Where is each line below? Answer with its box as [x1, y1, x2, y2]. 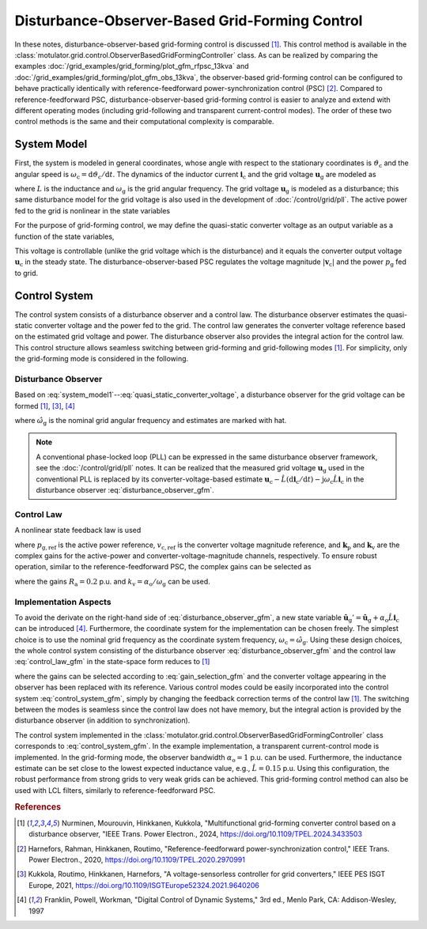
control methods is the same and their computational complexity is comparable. [14, 117, 274, 127]
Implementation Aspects [14, 596, 111, 607]
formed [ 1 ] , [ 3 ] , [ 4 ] [14, 401, 75, 410]
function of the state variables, [14, 232, 115, 241]
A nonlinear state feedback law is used [14, 526, 142, 535]
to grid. [14, 268, 39, 278]
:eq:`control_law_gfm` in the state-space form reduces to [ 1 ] [14, 657, 210, 667]
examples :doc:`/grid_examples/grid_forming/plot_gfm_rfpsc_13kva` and [14, 62, 249, 71]
